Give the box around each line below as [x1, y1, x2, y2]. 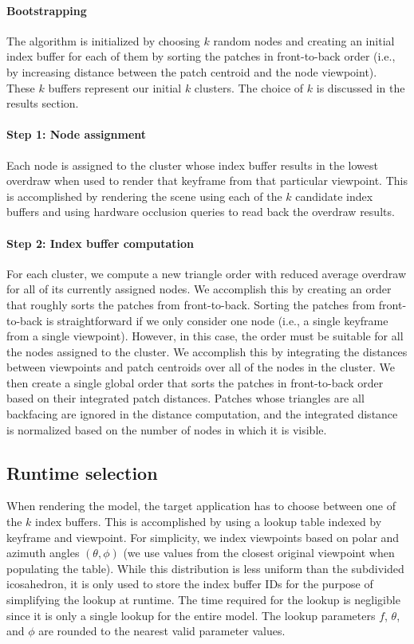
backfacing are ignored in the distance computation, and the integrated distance [6, 406, 398, 422]
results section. [6, 95, 79, 112]
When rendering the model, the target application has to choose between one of [6, 497, 396, 514]
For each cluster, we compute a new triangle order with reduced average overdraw [6, 265, 407, 281]
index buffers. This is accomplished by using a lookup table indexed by [35, 513, 382, 530]
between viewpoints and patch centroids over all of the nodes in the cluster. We [6, 359, 395, 375]
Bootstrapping [6, 2, 87, 18]
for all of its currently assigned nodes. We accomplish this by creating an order [6, 281, 392, 297]
